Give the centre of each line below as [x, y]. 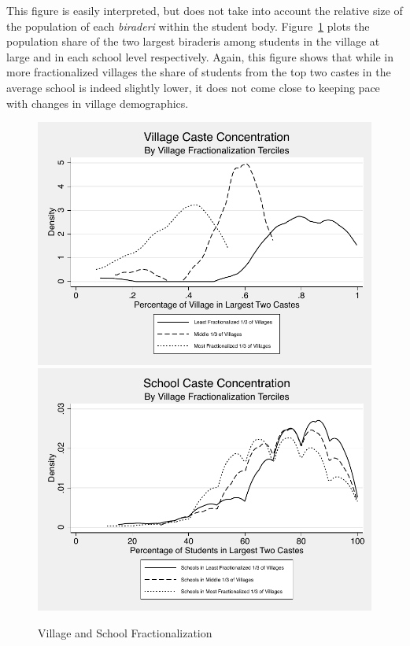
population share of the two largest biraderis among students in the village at [193, 41]
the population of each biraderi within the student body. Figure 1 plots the [188, 26]
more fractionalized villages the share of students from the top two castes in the [199, 72]
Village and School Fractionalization [125, 633]
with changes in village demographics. [98, 103]
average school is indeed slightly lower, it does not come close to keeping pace [193, 87]
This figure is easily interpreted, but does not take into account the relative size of [205, 10]
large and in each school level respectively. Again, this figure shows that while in [200, 56]
